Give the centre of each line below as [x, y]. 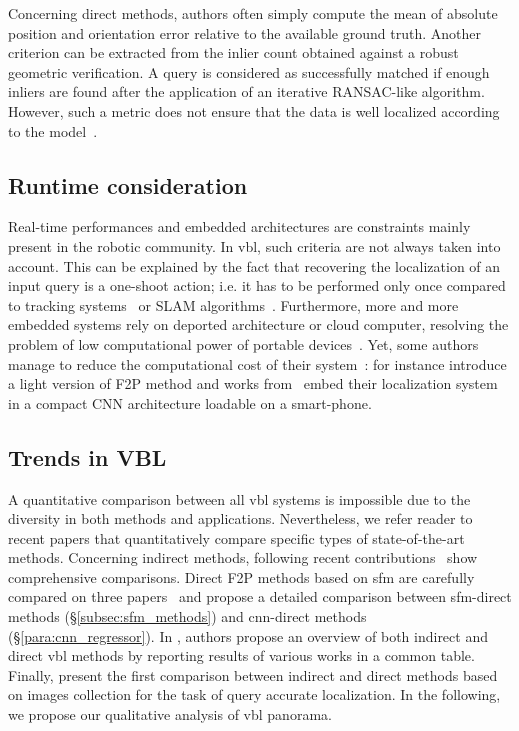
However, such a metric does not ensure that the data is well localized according [254, 110]
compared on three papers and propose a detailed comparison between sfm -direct [260, 596]
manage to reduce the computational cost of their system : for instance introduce [257, 363]
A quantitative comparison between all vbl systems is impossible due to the [239, 498]
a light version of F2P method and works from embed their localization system [253, 383]
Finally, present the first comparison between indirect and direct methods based [253, 674]
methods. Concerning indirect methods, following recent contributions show [243, 557]
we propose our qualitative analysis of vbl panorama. [170, 714]
